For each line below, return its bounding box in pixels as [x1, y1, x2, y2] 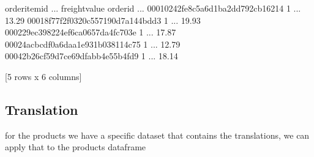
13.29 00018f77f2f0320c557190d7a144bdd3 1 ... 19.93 [5, 13, 201, 26]
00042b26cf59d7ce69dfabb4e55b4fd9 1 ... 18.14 [5, 49, 178, 62]
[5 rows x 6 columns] [5, 70, 82, 82]
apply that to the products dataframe [5, 141, 146, 153]
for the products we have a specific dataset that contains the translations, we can [5, 128, 310, 141]
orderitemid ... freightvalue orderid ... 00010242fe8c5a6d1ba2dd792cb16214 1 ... [5, 2, 301, 14]
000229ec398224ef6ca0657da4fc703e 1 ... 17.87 [5, 26, 176, 38]
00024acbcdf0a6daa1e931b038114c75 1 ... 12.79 [5, 37, 181, 50]
